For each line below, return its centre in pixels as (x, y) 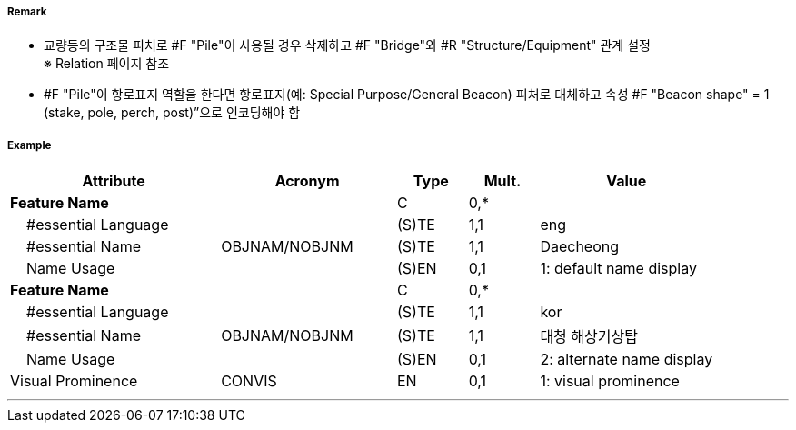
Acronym (307, 181)
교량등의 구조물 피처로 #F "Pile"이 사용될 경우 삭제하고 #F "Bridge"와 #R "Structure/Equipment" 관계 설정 (347, 45)
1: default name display (618, 269)
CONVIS (249, 381)
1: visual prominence (610, 381)
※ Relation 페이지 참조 (107, 64)
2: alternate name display (627, 360)
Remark (27, 12)
